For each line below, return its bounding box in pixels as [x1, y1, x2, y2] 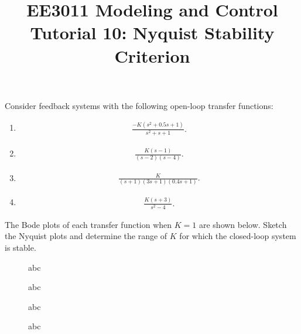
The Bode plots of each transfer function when [5, 218, 172, 230]
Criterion [114, 43, 190, 67]
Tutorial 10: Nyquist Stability [30, 21, 275, 45]
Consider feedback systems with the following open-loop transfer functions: [5, 99, 273, 111]
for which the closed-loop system [179, 230, 296, 242]
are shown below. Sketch [199, 218, 287, 230]
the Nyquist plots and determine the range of [5, 230, 167, 242]
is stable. [5, 241, 36, 254]
